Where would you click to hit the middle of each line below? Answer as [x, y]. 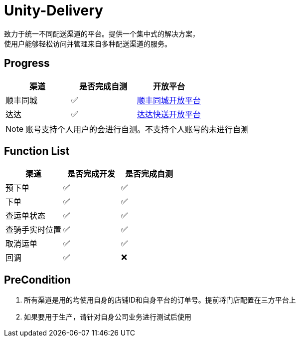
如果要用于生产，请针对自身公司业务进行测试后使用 [108, 317]
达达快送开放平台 [169, 114]
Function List [37, 151]
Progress [27, 63]
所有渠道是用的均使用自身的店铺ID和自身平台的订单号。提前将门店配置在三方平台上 [160, 300]
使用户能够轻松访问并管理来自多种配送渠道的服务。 [88, 43]
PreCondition [37, 280]
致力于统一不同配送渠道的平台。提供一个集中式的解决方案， [102, 33]
